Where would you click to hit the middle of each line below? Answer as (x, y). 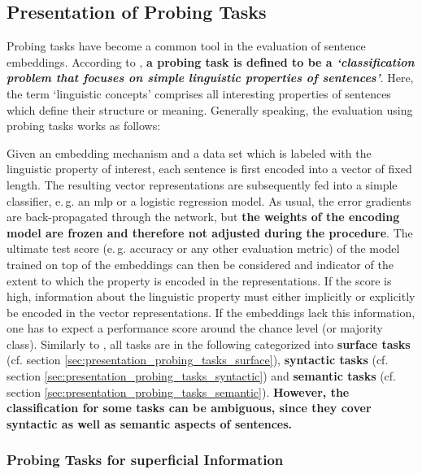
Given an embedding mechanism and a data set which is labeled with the (189, 152)
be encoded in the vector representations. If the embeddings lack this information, (211, 312)
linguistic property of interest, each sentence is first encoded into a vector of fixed (209, 169)
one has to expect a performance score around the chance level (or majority (195, 328)
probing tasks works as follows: (84, 126)
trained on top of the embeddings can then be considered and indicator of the (200, 264)
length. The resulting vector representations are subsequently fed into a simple (202, 184)
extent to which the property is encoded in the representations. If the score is (199, 280)
